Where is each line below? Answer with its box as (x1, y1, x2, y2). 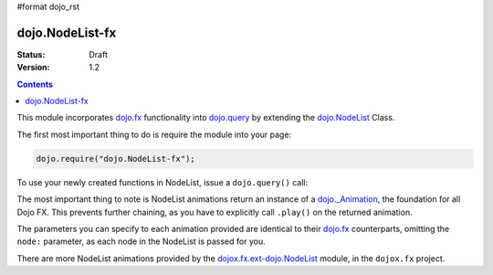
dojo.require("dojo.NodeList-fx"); (36, 153, 195, 164)
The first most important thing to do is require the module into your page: (16, 129, 292, 140)
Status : (16, 48, 46, 59)
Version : (16, 62, 50, 73)
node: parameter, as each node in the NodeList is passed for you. (16, 236, 266, 247)
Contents (16, 79, 54, 90)
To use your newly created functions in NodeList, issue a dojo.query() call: (16, 176, 309, 187)
